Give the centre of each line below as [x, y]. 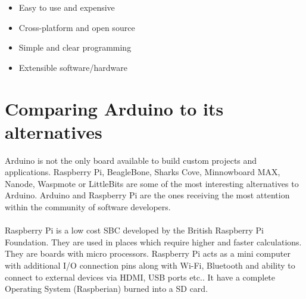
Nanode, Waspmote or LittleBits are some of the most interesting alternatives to [152, 183]
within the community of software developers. [88, 207]
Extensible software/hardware [73, 67]
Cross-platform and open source [77, 27]
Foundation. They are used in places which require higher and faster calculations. [153, 242]
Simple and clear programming [75, 47]
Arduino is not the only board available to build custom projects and [131, 160]
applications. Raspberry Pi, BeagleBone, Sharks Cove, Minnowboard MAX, [143, 172]
